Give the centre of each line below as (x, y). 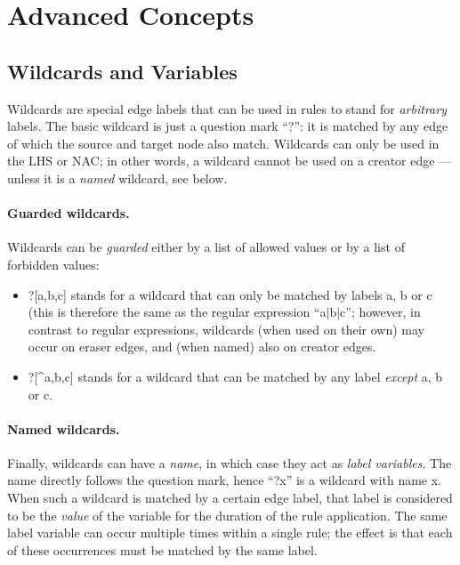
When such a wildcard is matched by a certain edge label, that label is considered (230, 498)
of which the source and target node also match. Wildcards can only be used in (223, 143)
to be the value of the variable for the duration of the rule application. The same (227, 515)
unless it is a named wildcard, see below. (117, 178)
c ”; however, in (380, 312)
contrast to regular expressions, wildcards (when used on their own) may (226, 329)
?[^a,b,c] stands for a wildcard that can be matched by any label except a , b (235, 376)
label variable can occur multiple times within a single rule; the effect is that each (230, 533)
